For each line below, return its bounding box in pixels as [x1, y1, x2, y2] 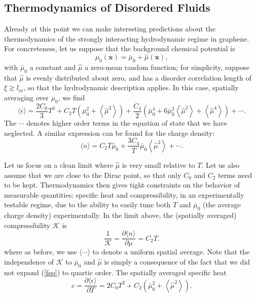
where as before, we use [4, 246, 77, 257]
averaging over [4, 92, 49, 102]
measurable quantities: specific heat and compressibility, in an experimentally [4, 189, 244, 200]
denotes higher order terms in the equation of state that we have [26, 118, 227, 128]
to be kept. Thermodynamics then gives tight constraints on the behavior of [4, 179, 240, 190]
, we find [58, 92, 85, 102]
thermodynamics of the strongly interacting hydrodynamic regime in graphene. [4, 33, 249, 44]
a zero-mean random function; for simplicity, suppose [85, 62, 249, 72]
